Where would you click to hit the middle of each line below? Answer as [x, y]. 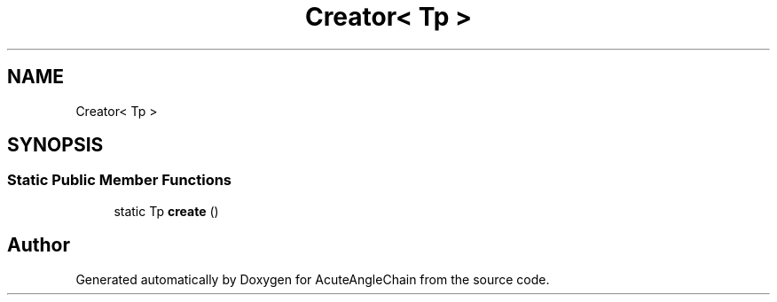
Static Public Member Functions [120, 180]
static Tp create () [166, 211]
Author [39, 245]
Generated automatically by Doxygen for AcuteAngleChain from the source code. [313, 279]
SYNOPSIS [55, 145]
